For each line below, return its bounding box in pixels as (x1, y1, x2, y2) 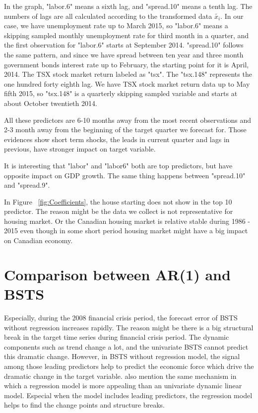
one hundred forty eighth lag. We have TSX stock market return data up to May (4, 78, 250, 89)
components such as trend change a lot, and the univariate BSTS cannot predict (4, 341, 249, 352)
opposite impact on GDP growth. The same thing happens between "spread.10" (4, 170, 246, 180)
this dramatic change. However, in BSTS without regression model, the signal (4, 351, 240, 361)
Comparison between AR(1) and (4, 264, 231, 284)
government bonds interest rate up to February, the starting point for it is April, (4, 59, 249, 69)
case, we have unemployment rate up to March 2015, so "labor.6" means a (4, 20, 228, 31)
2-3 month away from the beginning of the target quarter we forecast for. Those (4, 124, 247, 135)
